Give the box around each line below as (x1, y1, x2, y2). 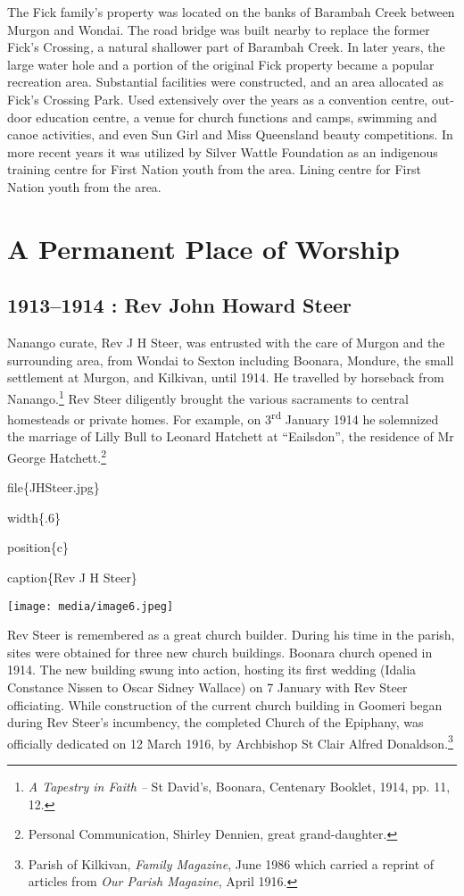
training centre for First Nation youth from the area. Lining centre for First (7, 160, 421, 179)
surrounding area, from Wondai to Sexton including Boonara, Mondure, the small (7, 350, 454, 369)
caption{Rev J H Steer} (7, 568, 137, 587)
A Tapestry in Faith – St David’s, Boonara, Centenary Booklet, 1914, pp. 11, (28, 777, 451, 796)
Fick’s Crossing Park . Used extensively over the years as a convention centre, (7, 89, 428, 108)
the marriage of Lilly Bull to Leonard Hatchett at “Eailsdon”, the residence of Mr (7, 427, 454, 446)
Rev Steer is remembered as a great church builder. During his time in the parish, (7, 625, 455, 644)
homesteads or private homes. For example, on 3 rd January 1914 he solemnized (7, 407, 439, 428)
